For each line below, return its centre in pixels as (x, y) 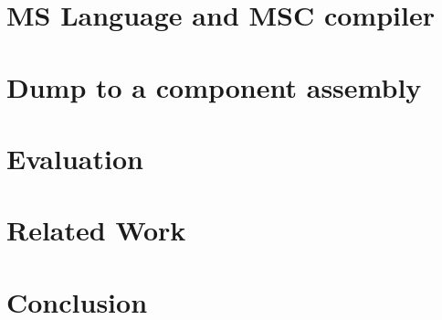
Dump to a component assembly (214, 86)
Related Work (96, 230)
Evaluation (75, 158)
